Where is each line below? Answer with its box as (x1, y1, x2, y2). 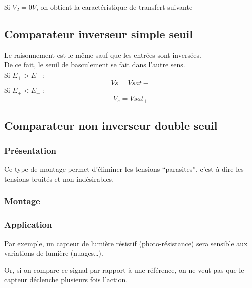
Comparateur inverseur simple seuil (4, 26, 193, 41)
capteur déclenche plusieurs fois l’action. (4, 274, 128, 285)
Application (4, 218, 52, 231)
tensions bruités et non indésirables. (4, 173, 114, 184)
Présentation (4, 144, 57, 157)
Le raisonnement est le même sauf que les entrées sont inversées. (4, 49, 201, 60)
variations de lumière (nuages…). (4, 248, 103, 258)
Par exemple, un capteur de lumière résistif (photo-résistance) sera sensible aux (4, 238, 248, 248)
